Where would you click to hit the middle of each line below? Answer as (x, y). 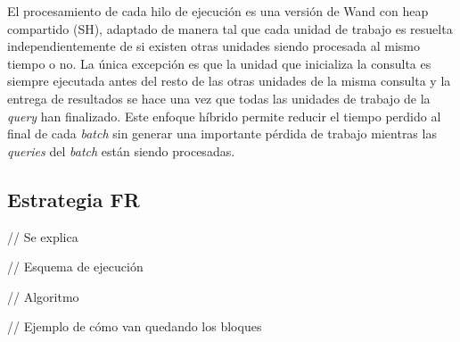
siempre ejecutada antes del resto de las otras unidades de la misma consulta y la (229, 81)
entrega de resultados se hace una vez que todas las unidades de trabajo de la (219, 98)
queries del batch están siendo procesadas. (121, 150)
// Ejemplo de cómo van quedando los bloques (135, 326)
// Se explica (43, 236)
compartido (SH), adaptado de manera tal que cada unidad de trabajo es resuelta (230, 28)
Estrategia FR (74, 199)
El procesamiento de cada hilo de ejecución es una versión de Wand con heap (218, 11)
